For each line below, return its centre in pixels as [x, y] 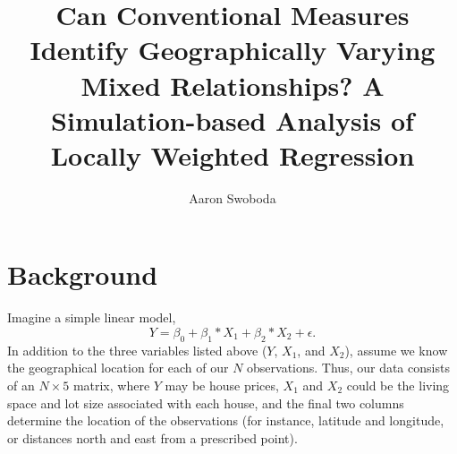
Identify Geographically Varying [233, 50]
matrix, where [111, 385]
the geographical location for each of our [118, 368]
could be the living [398, 385]
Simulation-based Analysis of [233, 120]
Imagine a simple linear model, [92, 317]
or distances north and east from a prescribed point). [152, 437]
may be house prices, [222, 385]
